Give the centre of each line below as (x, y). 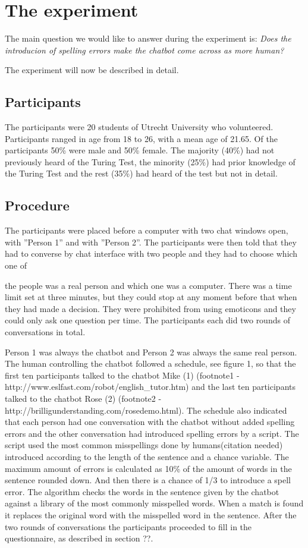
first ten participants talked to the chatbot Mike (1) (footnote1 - (122, 375)
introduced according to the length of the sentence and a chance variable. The (147, 456)
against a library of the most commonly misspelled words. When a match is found (154, 503)
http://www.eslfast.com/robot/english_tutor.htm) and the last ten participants (150, 387)
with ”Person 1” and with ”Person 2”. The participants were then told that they (151, 242)
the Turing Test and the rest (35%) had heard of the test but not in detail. (141, 173)
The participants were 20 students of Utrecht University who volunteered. (139, 127)
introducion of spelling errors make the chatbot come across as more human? (144, 50)
